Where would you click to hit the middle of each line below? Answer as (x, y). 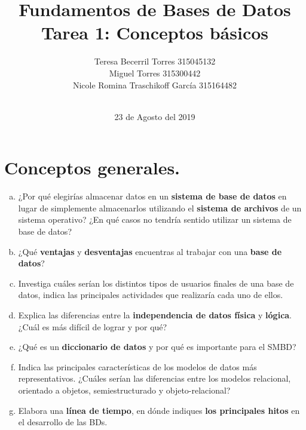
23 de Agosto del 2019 (155, 116)
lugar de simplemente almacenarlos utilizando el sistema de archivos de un (160, 208)
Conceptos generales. (92, 168)
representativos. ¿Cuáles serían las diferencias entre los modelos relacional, (154, 378)
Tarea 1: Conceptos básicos (155, 33)
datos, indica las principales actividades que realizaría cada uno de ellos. (151, 295)
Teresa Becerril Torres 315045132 (155, 61)
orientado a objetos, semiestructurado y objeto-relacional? (124, 390)
